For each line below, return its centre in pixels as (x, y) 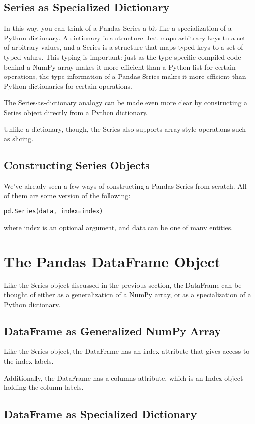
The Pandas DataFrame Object (112, 261)
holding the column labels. (44, 387)
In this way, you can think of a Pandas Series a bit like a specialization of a (118, 28)
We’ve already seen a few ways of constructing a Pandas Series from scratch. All (125, 185)
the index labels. (29, 361)
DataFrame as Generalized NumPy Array (112, 330)
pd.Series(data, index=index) (54, 212)
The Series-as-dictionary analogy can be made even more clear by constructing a (126, 102)
